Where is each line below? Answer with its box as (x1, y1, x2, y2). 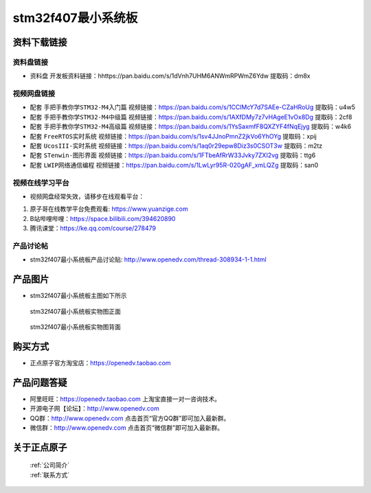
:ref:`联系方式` (30, 470, 70, 479)
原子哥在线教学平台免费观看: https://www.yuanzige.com (30, 205, 188, 213)
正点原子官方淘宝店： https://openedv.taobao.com (30, 358, 171, 367)
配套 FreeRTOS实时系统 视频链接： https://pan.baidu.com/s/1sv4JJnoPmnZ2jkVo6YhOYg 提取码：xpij (30, 132, 317, 140)
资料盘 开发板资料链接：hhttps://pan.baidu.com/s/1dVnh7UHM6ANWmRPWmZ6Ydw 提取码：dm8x (30, 72, 311, 80)
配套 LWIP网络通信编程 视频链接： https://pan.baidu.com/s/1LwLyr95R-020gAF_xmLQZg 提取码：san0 (30, 161, 319, 169)
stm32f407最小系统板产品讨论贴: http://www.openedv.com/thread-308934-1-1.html (30, 255, 267, 264)
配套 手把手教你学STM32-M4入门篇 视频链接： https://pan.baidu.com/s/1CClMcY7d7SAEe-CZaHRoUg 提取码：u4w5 (30, 103, 356, 111)
